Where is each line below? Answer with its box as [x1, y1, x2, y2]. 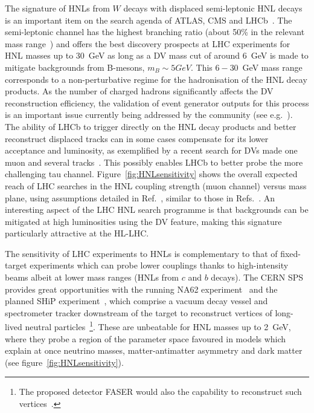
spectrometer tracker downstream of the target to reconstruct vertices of [5, 306, 272, 319]
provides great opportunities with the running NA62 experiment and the [5, 282, 278, 295]
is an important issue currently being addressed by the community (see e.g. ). [5, 108, 293, 121]
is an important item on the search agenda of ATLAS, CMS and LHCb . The [5, 13, 292, 26]
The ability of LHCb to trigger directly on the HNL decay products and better [5, 120, 296, 132]
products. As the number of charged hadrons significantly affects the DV [5, 85, 274, 97]
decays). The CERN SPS [211, 271, 304, 284]
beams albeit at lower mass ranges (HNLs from [5, 271, 179, 284]
